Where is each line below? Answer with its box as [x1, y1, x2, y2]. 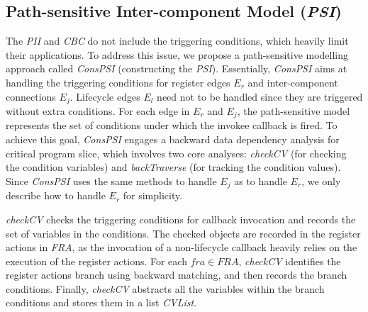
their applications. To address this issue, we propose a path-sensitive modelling [6, 47, 349, 62]
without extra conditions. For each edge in [6, 104, 190, 118]
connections [6, 89, 56, 104]
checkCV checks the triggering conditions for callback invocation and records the [6, 211, 356, 226]
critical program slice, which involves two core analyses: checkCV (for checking [6, 145, 347, 160]
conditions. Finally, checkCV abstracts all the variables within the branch [6, 281, 325, 296]
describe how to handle [6, 188, 106, 203]
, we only [301, 173, 341, 188]
